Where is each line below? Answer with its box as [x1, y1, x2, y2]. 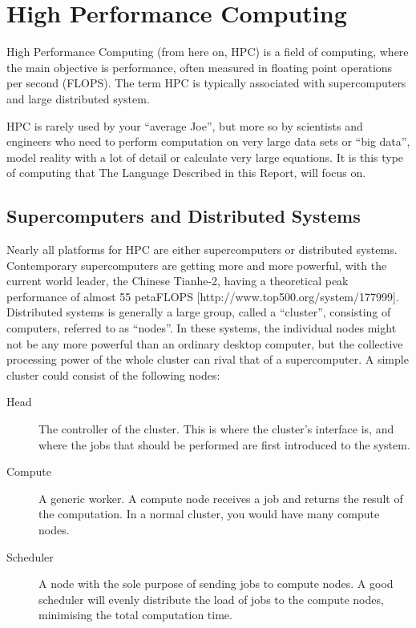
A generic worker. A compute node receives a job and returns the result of [38, 489, 403, 506]
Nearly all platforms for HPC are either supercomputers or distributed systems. [6, 241, 398, 258]
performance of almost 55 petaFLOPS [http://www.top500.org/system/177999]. [6, 288, 399, 304]
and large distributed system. [6, 90, 150, 107]
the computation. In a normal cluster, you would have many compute [38, 505, 380, 522]
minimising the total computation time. [38, 606, 232, 623]
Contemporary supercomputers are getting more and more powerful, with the [6, 256, 387, 273]
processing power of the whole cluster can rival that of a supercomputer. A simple [6, 351, 409, 368]
